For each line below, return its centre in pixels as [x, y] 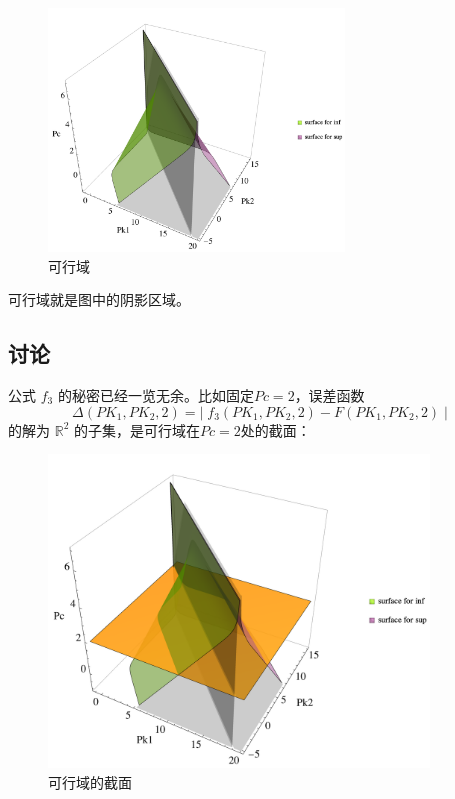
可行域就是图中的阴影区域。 [99, 299]
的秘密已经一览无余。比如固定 [155, 395]
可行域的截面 [90, 781]
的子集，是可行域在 [136, 429]
